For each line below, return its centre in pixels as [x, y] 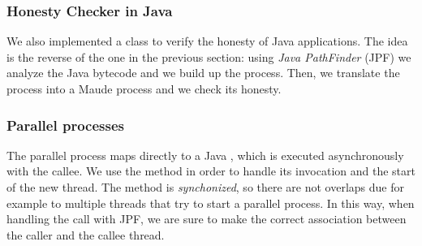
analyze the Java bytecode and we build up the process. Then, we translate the [203, 73]
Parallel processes [65, 125]
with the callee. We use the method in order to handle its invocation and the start [211, 171]
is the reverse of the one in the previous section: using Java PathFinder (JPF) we [209, 56]
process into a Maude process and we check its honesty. [144, 88]
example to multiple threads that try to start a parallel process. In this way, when [211, 203]
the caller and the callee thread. [86, 234]
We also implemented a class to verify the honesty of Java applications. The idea [207, 41]
